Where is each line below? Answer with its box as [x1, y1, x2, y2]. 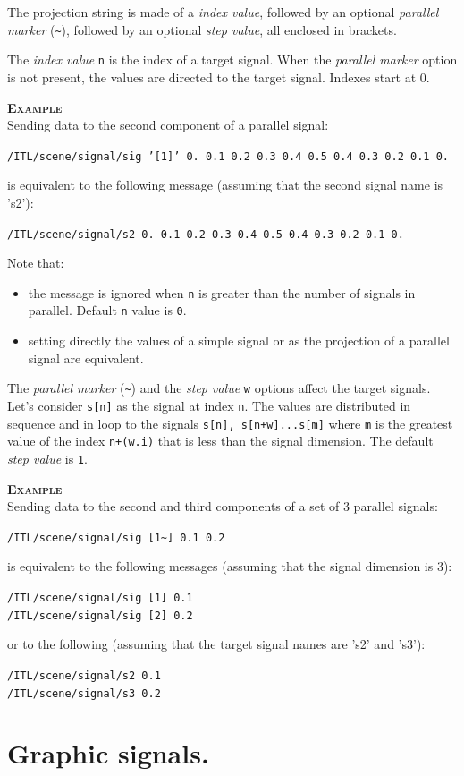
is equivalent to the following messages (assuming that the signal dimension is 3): [7, 557, 452, 576]
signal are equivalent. [28, 348, 144, 367]
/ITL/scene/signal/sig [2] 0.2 [7, 609, 193, 622]
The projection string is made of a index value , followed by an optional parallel [7, 3, 439, 21]
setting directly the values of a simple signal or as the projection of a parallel [28, 331, 450, 350]
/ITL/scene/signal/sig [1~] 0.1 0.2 [7, 531, 225, 544]
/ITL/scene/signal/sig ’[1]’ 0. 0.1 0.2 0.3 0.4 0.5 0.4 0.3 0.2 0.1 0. [7, 149, 449, 163]
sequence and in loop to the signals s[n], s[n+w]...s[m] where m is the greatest [7, 414, 453, 432]
